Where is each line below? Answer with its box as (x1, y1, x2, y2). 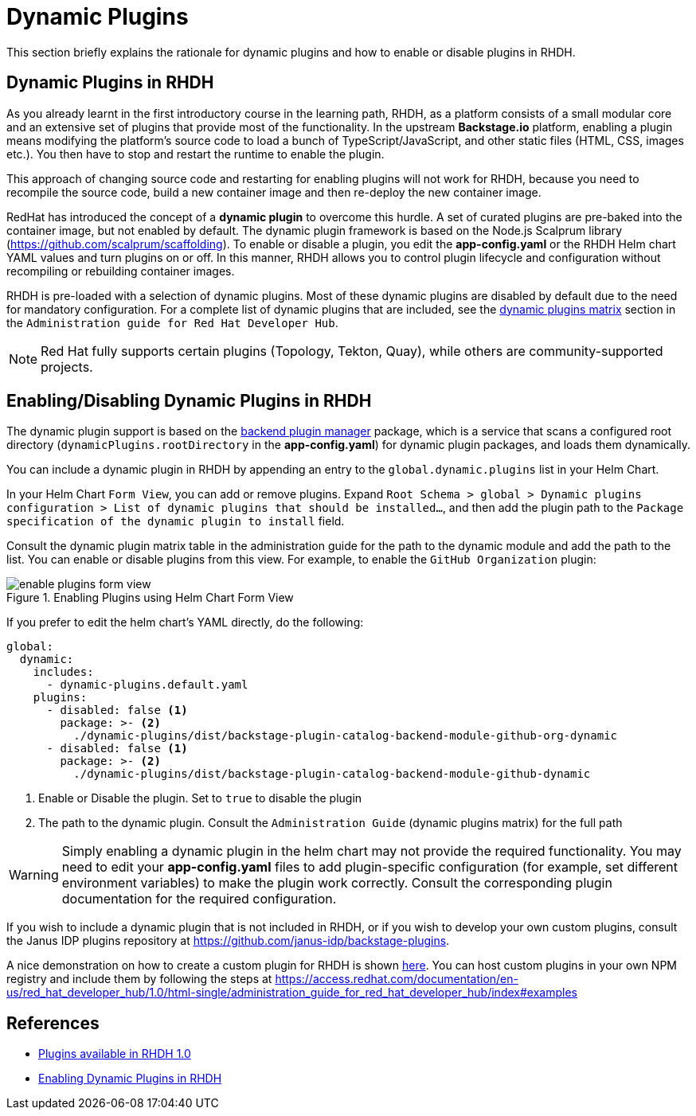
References (6, 1013, 100, 1033)
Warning (9, 867, 59, 884)
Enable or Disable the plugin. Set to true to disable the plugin (38, 791, 362, 806)
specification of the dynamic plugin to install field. (6, 514, 345, 529)
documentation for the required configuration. (61, 891, 337, 907)
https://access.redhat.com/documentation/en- (275, 972, 518, 986)
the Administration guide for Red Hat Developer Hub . (6, 315, 338, 330)
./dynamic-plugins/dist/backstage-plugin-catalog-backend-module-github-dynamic (73, 767, 591, 781)
